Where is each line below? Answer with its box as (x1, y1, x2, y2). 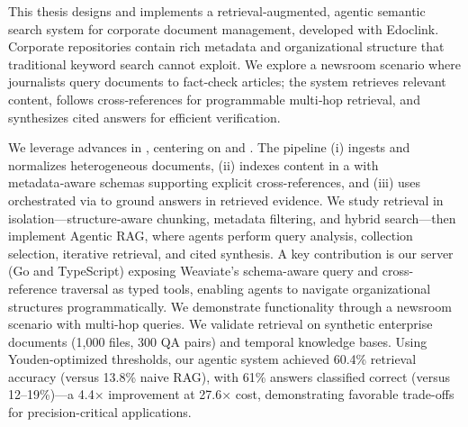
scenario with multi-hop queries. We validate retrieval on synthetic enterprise (8, 314, 433, 333)
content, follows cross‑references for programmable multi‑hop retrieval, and (8, 89, 420, 108)
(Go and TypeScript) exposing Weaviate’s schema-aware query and (8, 261, 379, 280)
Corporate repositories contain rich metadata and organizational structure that (8, 37, 445, 56)
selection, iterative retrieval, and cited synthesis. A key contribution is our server (8, 243, 454, 262)
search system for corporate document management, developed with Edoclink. (8, 19, 439, 38)
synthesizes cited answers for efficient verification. (8, 107, 281, 126)
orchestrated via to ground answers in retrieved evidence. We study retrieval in (8, 190, 444, 209)
